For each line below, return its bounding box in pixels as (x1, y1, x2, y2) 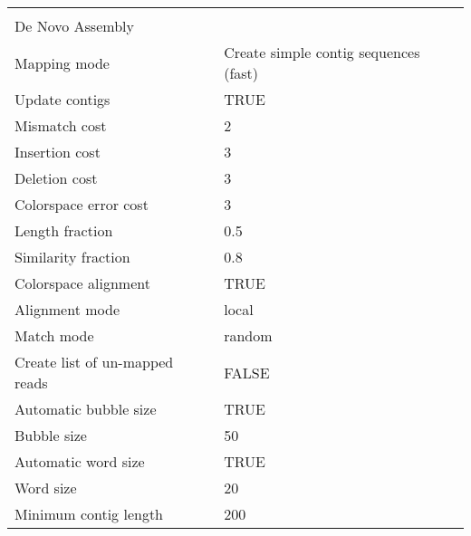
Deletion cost (14, 167, 98, 188)
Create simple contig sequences (224, 42, 420, 62)
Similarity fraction (14, 246, 130, 267)
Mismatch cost (14, 115, 107, 136)
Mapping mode (14, 52, 110, 73)
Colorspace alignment (14, 273, 150, 293)
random (224, 325, 273, 346)
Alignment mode (14, 299, 120, 320)
